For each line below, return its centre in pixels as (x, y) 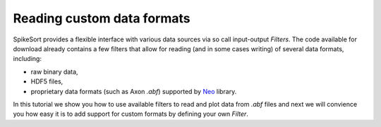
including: (28, 59)
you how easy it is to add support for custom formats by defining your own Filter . (131, 114)
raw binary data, (54, 72)
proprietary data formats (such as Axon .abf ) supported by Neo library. (134, 91)
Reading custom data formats (102, 18)
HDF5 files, (47, 81)
